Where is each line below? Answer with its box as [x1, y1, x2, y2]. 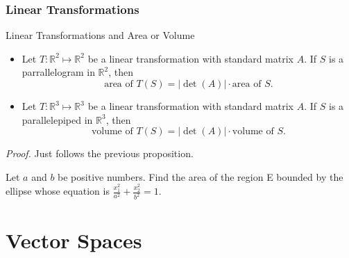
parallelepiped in [22, 112, 93, 127]
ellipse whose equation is [6, 184, 110, 198]
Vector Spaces [6, 226, 142, 255]
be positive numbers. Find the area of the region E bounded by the [58, 169, 343, 184]
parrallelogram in [22, 65, 95, 79]
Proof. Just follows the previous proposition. [6, 146, 194, 161]
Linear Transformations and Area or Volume [6, 28, 195, 42]
